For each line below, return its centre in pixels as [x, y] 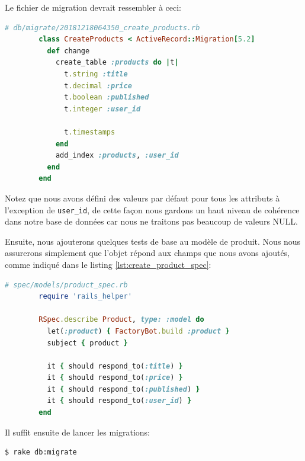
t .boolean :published [107, 97]
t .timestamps [90, 132]
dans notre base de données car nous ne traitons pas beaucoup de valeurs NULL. [151, 221]
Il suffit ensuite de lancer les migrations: [77, 432]
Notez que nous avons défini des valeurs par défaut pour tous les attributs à [142, 198]
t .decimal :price [98, 86]
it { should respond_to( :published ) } [123, 389]
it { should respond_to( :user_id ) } [119, 401]
